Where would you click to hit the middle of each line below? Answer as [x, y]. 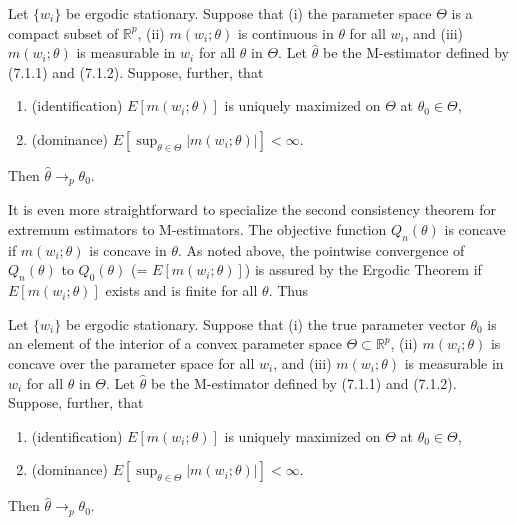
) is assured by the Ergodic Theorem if [363, 269]
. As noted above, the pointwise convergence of [321, 249]
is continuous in [285, 32]
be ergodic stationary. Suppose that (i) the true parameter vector [265, 323]
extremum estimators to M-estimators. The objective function [197, 229]
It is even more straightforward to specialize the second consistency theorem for [252, 209]
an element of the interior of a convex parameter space [175, 343]
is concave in [128, 249]
